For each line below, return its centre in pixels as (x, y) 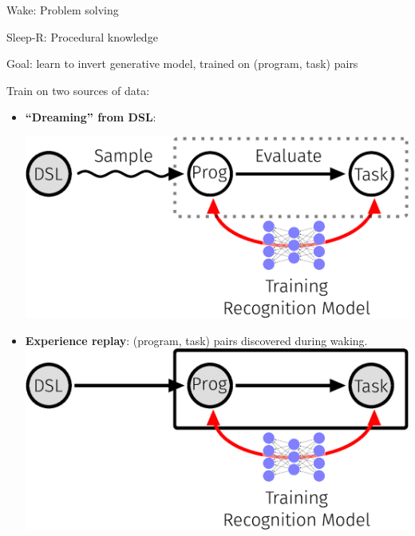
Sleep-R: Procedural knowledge (82, 36)
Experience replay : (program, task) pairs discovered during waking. (196, 340)
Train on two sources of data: (78, 90)
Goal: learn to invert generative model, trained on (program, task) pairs (182, 64)
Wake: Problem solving (63, 10)
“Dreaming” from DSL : (91, 117)
